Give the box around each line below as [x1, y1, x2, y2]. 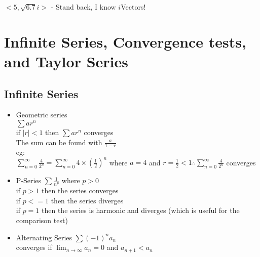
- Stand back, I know [51, 2, 116, 12]
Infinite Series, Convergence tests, [4, 31, 246, 52]
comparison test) [16, 215, 68, 226]
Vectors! [121, 2, 146, 12]
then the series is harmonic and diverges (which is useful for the [42, 205, 240, 216]
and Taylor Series [4, 51, 128, 71]
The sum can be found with [16, 137, 102, 147]
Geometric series [16, 109, 67, 120]
